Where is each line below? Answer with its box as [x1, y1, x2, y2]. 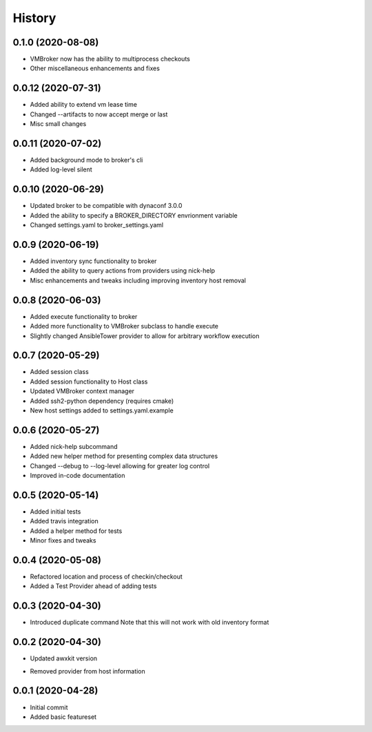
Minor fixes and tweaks [30, 536, 96, 545]
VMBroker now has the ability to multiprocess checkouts [30, 55, 191, 63]
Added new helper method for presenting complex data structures [30, 452, 218, 461]
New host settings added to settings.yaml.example [30, 406, 174, 415]
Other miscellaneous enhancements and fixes [30, 64, 160, 72]
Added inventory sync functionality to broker [30, 257, 157, 265]
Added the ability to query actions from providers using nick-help [30, 266, 216, 275]
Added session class [30, 368, 89, 376]
